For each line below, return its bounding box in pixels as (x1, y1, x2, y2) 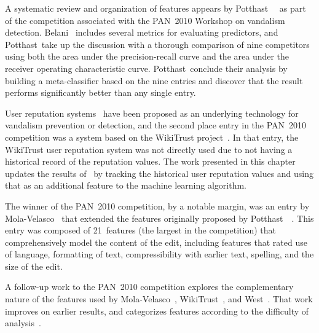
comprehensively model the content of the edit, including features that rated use (5, 235, 307, 248)
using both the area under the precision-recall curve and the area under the (5, 50, 289, 63)
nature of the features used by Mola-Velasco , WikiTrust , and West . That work (5, 292, 313, 305)
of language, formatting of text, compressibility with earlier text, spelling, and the (5, 248, 314, 261)
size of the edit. (5, 259, 63, 272)
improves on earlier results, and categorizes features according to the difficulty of (5, 304, 309, 317)
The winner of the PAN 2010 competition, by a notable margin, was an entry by (5, 199, 310, 212)
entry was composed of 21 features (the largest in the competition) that (5, 224, 277, 237)
